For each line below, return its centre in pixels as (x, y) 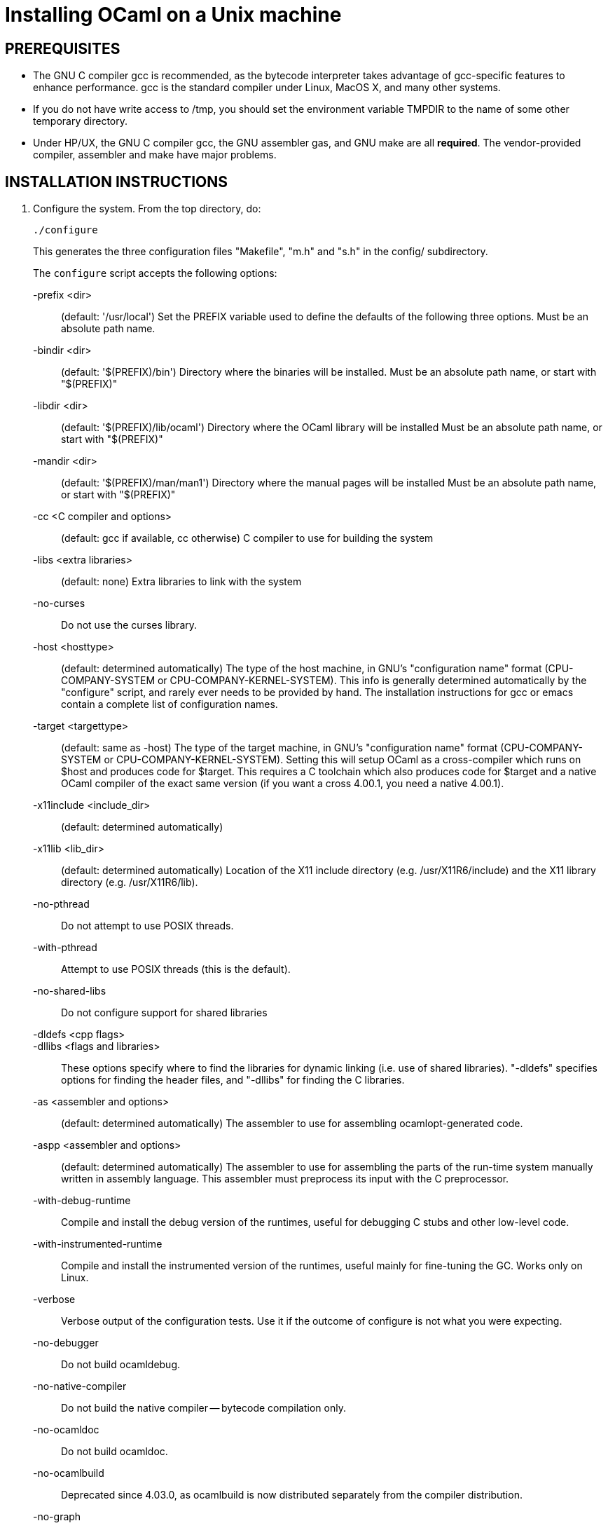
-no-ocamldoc (66, 1430)
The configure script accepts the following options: (155, 273)
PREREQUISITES (63, 48)
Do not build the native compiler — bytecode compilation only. (203, 1408)
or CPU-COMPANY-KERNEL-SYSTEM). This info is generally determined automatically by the (372, 681)
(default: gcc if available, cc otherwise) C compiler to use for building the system (247, 538)
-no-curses (59, 603)
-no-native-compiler (80, 1386)
